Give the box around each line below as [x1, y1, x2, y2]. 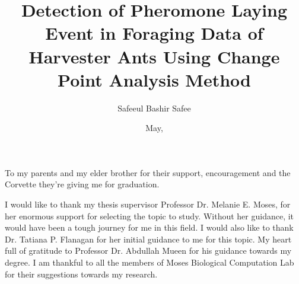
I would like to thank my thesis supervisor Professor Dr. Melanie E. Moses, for [5, 198, 291, 210]
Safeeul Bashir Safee [117, 101, 191, 114]
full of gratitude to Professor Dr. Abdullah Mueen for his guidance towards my [5, 244, 292, 257]
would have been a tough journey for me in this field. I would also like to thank [5, 221, 294, 234]
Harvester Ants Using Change [28, 44, 280, 68]
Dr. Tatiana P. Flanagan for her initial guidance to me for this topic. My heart [5, 232, 292, 245]
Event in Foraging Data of [45, 21, 263, 45]
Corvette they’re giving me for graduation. [5, 178, 160, 190]
